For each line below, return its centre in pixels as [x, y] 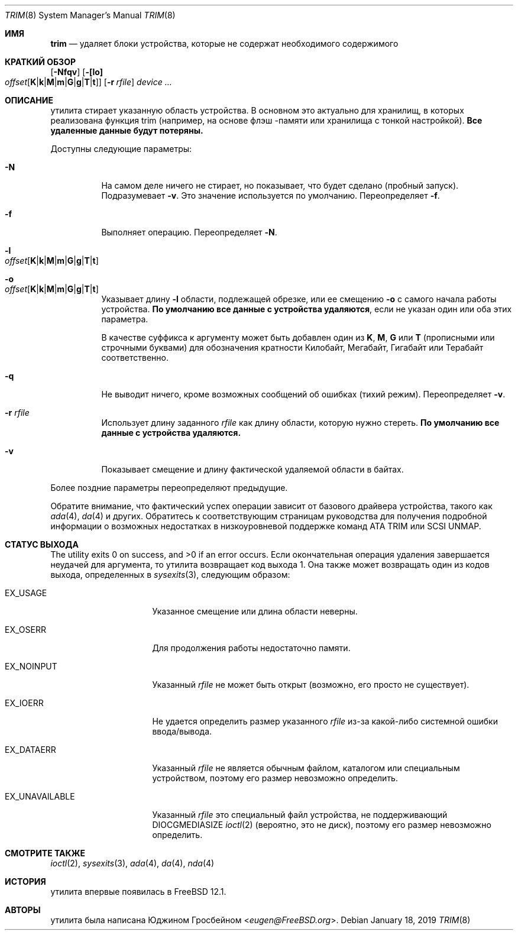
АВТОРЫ [23, 910]
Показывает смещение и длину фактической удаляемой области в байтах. [252, 469]
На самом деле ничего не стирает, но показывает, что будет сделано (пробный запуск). [280, 185]
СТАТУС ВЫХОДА [42, 544]
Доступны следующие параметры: [121, 149]
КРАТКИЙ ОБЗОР [40, 62]
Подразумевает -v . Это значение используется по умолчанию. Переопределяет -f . [271, 195]
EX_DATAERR [30, 750]
